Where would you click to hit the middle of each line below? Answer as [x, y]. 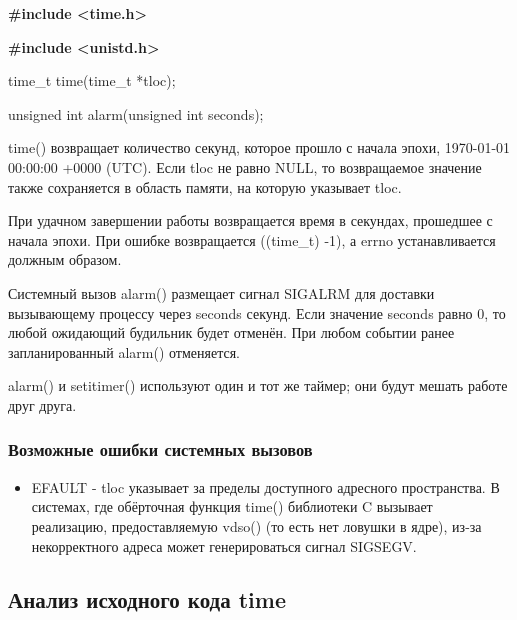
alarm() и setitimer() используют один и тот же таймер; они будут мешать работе [258, 385]
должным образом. [65, 259]
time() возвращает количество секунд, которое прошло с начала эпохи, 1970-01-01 [259, 147]
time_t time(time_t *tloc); [92, 80]
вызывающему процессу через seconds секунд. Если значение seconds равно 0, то [257, 312]
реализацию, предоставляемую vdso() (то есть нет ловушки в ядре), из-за [256, 525]
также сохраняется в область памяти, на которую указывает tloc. [205, 186]
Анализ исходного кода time [147, 599]
